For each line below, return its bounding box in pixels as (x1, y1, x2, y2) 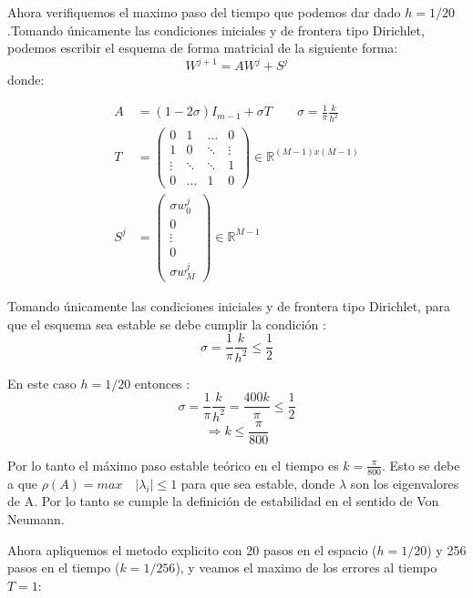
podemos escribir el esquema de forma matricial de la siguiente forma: (7, 38, 398, 57)
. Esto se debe (381, 455, 460, 474)
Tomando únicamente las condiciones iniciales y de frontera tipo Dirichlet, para (7, 297, 450, 316)
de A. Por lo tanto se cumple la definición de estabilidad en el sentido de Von (7, 492, 439, 511)
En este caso (7, 373, 77, 392)
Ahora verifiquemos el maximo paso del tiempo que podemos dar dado (7, 3, 401, 21)
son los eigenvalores (350, 473, 459, 492)
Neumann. (7, 509, 65, 528)
